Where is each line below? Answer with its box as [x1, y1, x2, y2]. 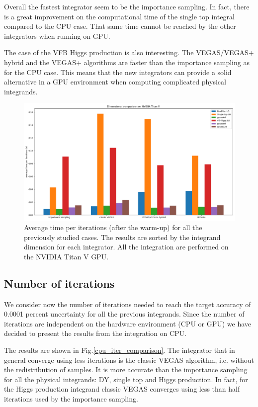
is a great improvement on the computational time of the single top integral [4, 11, 235, 21]
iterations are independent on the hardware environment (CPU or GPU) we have [4, 318, 252, 328]
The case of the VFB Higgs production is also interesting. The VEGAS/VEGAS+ [4, 47, 254, 58]
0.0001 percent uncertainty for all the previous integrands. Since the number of [4, 309, 245, 319]
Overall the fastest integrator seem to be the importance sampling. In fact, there [4, 1, 250, 11]
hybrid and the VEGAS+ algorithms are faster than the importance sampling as [4, 57, 250, 67]
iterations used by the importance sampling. [4, 394, 138, 404]
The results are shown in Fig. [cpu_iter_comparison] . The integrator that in [4, 345, 235, 355]
